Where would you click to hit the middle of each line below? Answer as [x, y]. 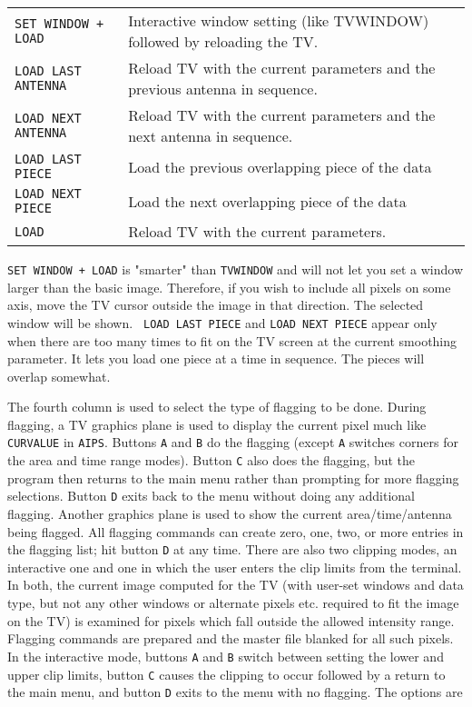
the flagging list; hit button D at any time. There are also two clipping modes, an [232, 549]
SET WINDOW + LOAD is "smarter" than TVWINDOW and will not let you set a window [236, 269]
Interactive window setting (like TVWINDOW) [279, 20]
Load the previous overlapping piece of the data [280, 166]
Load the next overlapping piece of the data [267, 201]
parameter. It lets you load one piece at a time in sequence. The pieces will [216, 358]
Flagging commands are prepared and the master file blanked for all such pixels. [231, 638]
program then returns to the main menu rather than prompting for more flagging [233, 478]
